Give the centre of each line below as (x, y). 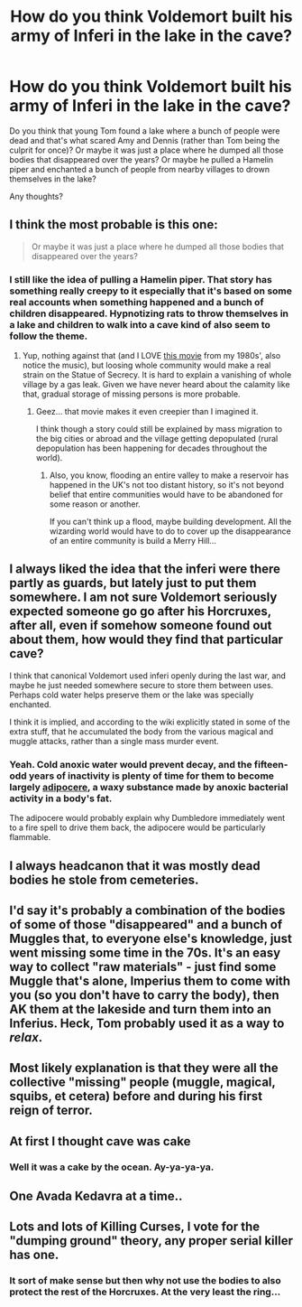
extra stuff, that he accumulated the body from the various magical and (142, 731)
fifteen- (271, 764)
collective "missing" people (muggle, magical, (142, 1083)
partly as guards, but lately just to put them (133, 583)
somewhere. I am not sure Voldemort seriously (143, 597)
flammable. (30, 837)
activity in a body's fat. (61, 798)
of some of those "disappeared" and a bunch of (146, 924)
